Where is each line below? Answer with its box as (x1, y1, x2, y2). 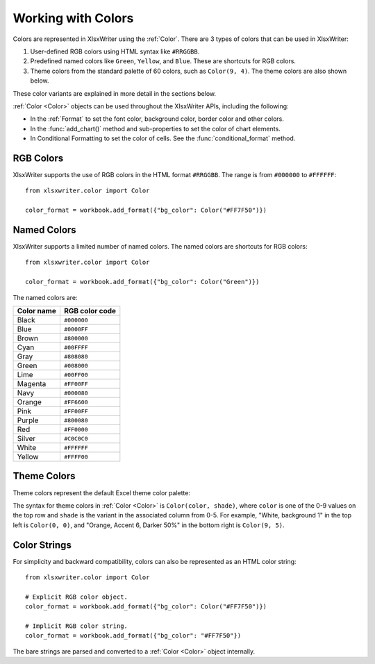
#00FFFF (63, 344, 88, 351)
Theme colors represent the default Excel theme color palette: (12, 488, 191, 497)
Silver (17, 434, 36, 443)
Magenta (17, 379, 47, 388)
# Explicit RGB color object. (25, 592, 128, 601)
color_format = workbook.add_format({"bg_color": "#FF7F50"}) (25, 632, 242, 640)
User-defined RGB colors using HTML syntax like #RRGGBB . (30, 47, 200, 56)
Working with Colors (12, 10, 134, 26)
